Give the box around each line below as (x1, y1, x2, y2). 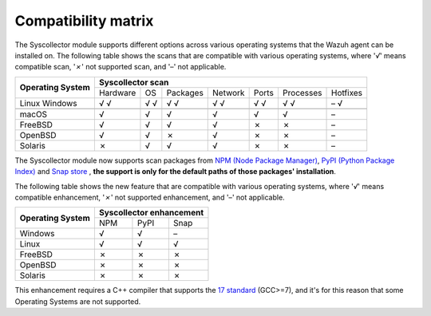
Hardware (98, 87, 136, 98)
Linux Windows (19, 97, 77, 109)
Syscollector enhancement (98, 207, 204, 219)
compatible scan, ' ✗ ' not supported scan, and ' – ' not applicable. (14, 62, 227, 72)
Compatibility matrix (14, 12, 154, 30)
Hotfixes (331, 87, 363, 98)
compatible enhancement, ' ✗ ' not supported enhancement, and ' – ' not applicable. (14, 192, 285, 202)
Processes (282, 87, 322, 98)
